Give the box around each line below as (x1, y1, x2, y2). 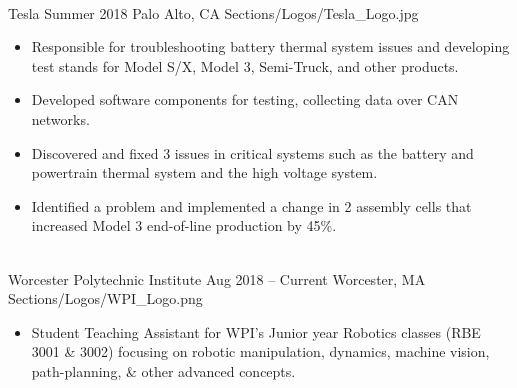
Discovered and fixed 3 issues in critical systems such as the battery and (31, 142, 474, 163)
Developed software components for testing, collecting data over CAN (31, 89, 459, 110)
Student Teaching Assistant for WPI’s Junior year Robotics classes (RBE (31, 321, 481, 342)
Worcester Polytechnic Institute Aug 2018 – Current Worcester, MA (8, 268, 426, 289)
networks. (31, 108, 90, 129)
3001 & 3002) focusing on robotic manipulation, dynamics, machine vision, (31, 341, 490, 362)
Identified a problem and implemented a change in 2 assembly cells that (31, 195, 472, 216)
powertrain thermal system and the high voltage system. (31, 162, 378, 183)
